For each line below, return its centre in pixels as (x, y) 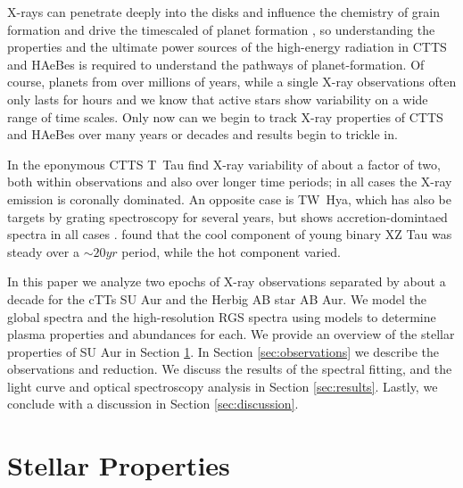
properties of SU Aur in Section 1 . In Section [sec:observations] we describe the (223, 351)
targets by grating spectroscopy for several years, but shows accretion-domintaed (227, 216)
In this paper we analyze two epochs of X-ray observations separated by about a (227, 281)
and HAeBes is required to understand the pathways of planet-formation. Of (216, 64)
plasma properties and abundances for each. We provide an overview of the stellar (231, 334)
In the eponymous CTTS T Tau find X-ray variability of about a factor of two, (224, 164)
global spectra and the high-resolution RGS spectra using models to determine (222, 316)
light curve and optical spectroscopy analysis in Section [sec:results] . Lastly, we (223, 386)
